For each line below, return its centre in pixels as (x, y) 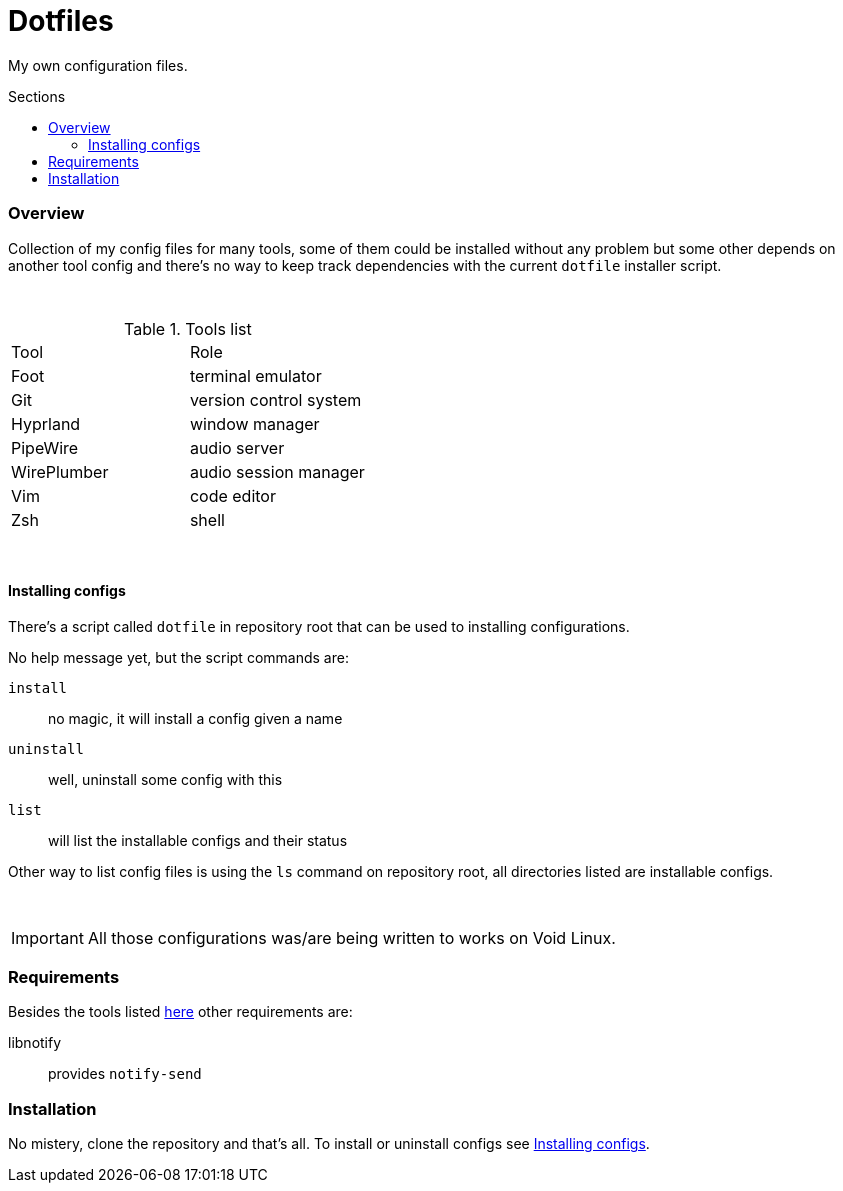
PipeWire (45, 447)
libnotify (35, 1043)
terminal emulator (255, 375)
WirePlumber (60, 471)
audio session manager (277, 471)
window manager (254, 423)
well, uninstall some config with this (165, 779)
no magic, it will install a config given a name (195, 718)
